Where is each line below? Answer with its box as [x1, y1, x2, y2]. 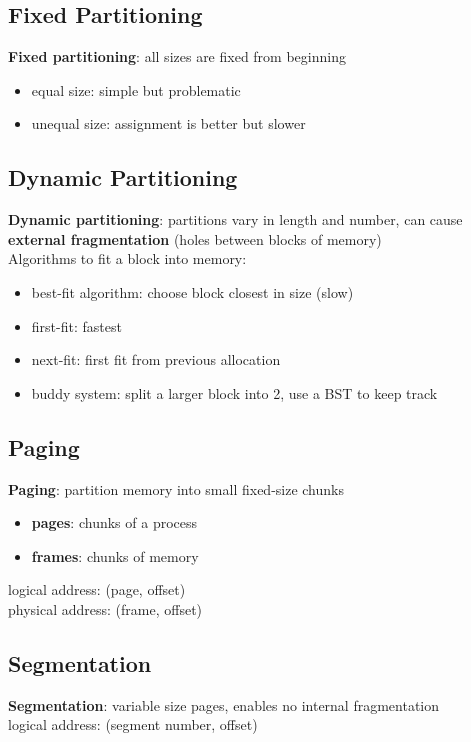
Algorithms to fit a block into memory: [8, 248, 247, 269]
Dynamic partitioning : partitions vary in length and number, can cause [8, 209, 463, 230]
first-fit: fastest [31, 315, 122, 336]
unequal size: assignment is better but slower [31, 113, 306, 134]
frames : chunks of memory [31, 545, 199, 566]
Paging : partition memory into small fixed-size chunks [8, 478, 344, 499]
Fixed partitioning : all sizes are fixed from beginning [8, 46, 346, 67]
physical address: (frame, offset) [8, 598, 203, 619]
